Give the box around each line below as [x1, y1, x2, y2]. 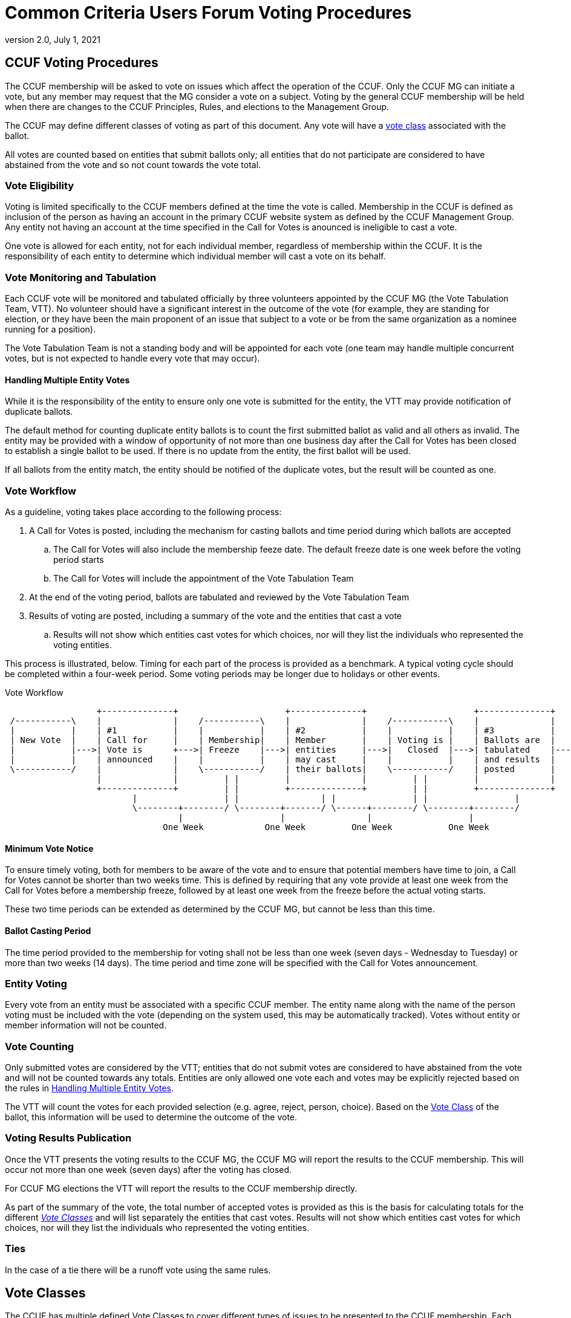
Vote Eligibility [5, 179, 74, 192]
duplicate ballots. [5, 406, 73, 417]
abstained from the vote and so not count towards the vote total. [5, 159, 261, 170]
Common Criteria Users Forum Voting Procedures [5, 2, 412, 23]
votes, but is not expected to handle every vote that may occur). [5, 353, 260, 364]
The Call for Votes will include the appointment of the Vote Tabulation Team [53, 573, 354, 584]
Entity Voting [5, 977, 67, 990]
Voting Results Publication [5, 1132, 132, 1144]
